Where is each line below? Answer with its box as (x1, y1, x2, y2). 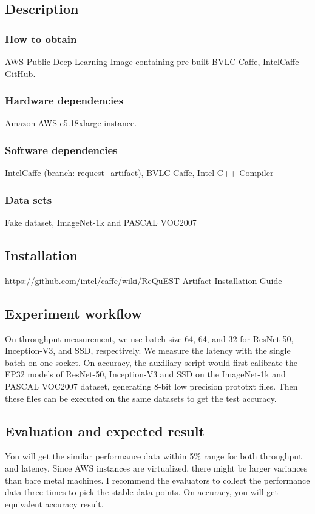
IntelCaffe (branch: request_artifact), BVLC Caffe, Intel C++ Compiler (5, 166, 274, 179)
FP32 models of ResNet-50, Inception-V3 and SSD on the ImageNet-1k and (5, 368, 286, 380)
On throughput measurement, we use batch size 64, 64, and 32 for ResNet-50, (5, 332, 294, 345)
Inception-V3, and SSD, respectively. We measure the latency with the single (5, 344, 291, 357)
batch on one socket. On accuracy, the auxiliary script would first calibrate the (5, 356, 297, 368)
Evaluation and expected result (5, 421, 205, 440)
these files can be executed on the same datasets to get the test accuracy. (5, 391, 277, 404)
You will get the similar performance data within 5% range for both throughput (5, 450, 302, 462)
